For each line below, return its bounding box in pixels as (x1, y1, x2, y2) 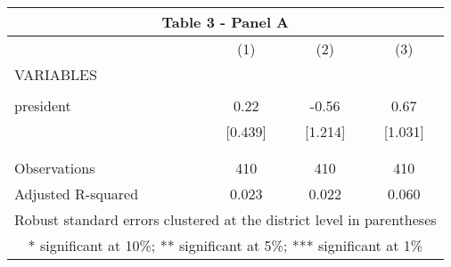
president (14, 95, 71, 116)
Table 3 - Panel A (161, 12, 290, 32)
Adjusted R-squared (14, 183, 139, 204)
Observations (14, 158, 95, 178)
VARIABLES (14, 64, 97, 85)
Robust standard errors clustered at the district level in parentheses (14, 209, 437, 230)
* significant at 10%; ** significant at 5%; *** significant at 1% (28, 235, 423, 255)
